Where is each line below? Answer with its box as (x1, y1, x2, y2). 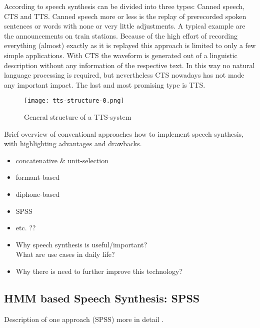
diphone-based (15, 188, 60, 199)
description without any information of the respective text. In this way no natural (4, 60, 255, 70)
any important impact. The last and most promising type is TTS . (4, 79, 205, 90)
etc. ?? (15, 222, 36, 233)
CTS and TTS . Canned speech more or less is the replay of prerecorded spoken (4, 11, 246, 21)
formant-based (15, 172, 60, 182)
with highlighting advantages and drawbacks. (4, 138, 142, 149)
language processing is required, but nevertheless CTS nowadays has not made (4, 70, 244, 80)
